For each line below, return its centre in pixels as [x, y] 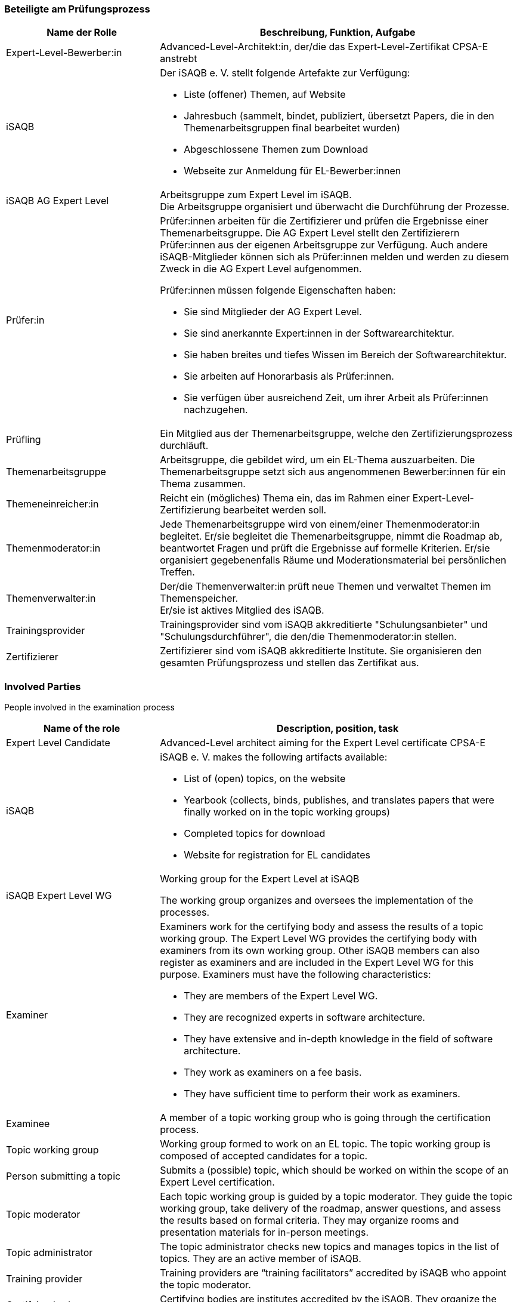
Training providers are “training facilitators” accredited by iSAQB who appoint [333, 1273]
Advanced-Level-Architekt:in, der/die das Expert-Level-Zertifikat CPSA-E [324, 47]
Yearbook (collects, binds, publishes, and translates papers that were [339, 800]
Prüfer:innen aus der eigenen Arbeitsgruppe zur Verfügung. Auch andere [324, 245]
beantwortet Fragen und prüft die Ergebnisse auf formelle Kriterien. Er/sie [325, 548]
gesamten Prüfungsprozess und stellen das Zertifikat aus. [290, 663]
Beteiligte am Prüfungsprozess [77, 9]
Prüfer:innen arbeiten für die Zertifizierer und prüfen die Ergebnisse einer [324, 221]
